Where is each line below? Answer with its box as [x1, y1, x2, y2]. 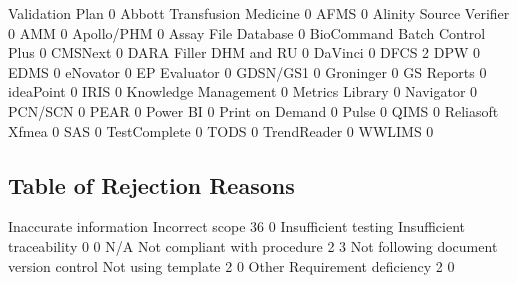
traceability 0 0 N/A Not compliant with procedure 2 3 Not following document [8, 235, 498, 256]
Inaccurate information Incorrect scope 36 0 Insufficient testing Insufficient [8, 216, 465, 237]
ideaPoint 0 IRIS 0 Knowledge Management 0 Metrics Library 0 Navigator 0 [8, 81, 478, 102]
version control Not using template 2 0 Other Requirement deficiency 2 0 [8, 255, 455, 276]
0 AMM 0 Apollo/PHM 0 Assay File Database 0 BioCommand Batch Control [8, 22, 486, 43]
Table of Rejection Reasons [8, 169, 295, 200]
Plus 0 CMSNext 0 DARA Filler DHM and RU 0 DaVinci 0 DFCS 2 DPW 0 [8, 42, 481, 63]
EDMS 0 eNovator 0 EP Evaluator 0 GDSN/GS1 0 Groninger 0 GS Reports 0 [8, 61, 487, 82]
